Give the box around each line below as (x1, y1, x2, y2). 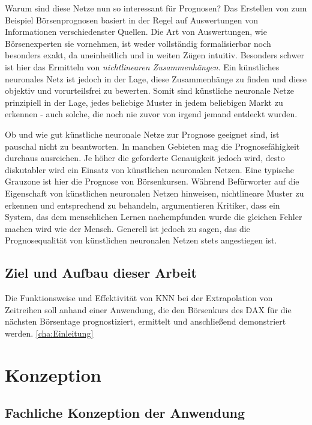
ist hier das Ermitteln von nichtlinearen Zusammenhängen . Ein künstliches (5, 60, 280, 73)
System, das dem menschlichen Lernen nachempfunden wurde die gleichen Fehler (5, 210, 302, 223)
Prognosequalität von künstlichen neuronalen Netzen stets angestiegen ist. (5, 234, 277, 246)
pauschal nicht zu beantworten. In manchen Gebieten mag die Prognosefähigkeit (5, 139, 300, 152)
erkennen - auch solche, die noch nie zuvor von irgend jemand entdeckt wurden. (5, 108, 298, 120)
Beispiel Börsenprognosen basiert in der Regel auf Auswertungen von (5, 13, 258, 26)
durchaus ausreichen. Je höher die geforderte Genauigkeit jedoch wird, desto (5, 151, 285, 164)
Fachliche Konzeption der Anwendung (5, 403, 245, 422)
